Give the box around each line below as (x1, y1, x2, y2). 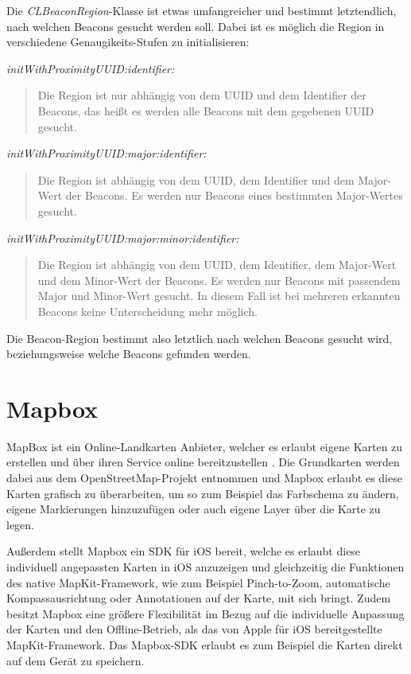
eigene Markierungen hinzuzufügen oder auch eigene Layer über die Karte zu (6, 501, 381, 517)
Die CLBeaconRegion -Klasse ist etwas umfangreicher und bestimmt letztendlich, (6, 2, 397, 18)
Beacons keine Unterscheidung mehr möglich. (37, 302, 258, 319)
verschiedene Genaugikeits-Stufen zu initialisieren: (6, 33, 250, 50)
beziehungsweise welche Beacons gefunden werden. (6, 345, 251, 362)
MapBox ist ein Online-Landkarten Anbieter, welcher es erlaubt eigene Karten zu (6, 438, 403, 454)
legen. (6, 516, 34, 532)
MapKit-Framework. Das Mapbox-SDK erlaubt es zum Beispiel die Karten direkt (6, 636, 403, 653)
